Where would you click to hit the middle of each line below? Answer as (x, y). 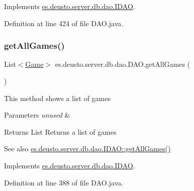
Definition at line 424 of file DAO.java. (64, 23)
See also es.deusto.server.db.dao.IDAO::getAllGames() (87, 149)
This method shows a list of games (57, 98)
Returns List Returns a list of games (60, 131)
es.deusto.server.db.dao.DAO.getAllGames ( (123, 64)
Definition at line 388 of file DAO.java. (64, 182)
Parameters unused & (37, 115)
